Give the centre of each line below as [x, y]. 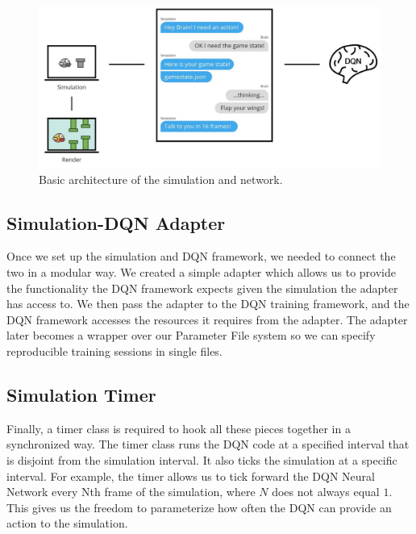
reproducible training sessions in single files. [114, 350]
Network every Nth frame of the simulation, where [131, 492]
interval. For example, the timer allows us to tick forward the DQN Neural [191, 476]
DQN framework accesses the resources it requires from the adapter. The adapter [207, 319]
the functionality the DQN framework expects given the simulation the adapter [202, 288]
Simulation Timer [81, 394]
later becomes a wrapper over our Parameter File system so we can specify [191, 335]
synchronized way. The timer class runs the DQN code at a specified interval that [208, 444]
